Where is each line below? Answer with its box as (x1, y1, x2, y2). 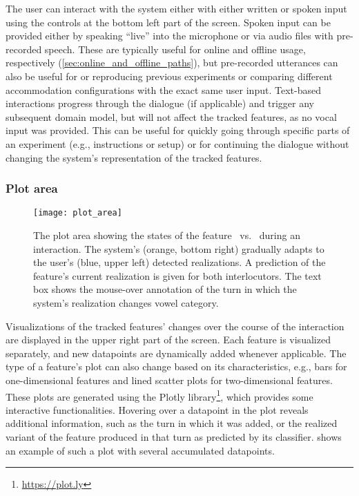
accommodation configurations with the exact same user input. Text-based (6, 82, 321, 97)
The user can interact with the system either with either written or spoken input (6, 1, 347, 15)
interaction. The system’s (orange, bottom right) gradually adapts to (33, 241, 324, 256)
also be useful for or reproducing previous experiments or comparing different (6, 68, 333, 83)
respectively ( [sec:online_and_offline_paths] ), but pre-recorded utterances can (6, 55, 338, 70)
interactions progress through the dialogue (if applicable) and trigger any (6, 96, 314, 111)
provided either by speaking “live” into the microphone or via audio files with (6, 28, 333, 43)
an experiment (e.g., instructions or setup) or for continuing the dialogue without (6, 136, 349, 151)
